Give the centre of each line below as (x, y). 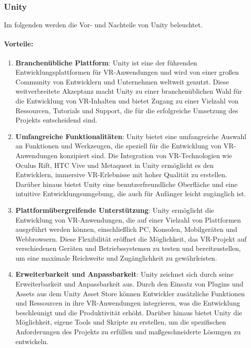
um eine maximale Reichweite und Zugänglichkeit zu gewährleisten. (116, 257)
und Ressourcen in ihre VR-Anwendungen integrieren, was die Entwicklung (128, 303)
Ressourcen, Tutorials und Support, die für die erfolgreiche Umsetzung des (127, 110)
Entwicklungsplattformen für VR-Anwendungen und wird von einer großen (127, 72)
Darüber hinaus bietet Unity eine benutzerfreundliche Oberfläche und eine (126, 184)
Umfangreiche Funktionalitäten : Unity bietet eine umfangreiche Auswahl (131, 136)
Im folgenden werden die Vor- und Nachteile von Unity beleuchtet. (103, 25)
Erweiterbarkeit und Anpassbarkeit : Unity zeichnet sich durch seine (125, 274)
